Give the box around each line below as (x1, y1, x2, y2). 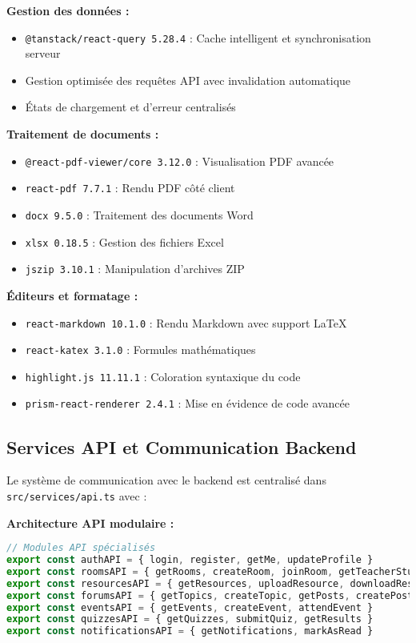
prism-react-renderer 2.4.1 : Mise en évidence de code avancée (25, 395, 350, 412)
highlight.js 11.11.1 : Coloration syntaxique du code (25, 368, 301, 384)
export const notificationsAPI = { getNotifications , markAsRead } (6, 625, 374, 637)
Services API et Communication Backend (6, 434, 357, 459)
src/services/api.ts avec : (6, 487, 147, 504)
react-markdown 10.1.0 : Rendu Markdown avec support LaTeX (25, 314, 347, 331)
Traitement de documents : (6, 126, 159, 143)
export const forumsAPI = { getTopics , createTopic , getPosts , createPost (6, 589, 414, 601)
